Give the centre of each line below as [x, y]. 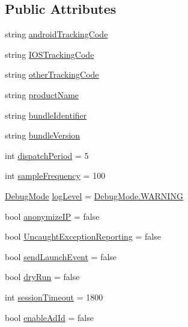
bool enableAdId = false [49, 317]
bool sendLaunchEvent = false [61, 256]
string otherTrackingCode [52, 74]
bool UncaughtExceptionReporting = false [83, 236]
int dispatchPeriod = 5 [47, 155]
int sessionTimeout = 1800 [54, 297]
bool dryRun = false [42, 277]
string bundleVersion [43, 135]
